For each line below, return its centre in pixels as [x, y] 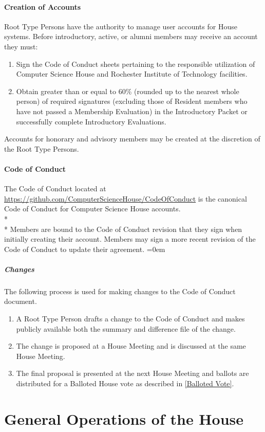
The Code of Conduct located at [55, 188]
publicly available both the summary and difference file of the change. [126, 328]
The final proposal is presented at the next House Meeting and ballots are [132, 373]
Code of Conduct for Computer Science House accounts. [92, 209]
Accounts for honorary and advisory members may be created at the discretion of [132, 139]
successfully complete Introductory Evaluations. [91, 121]
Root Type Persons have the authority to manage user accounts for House [121, 26]
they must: [21, 46]
